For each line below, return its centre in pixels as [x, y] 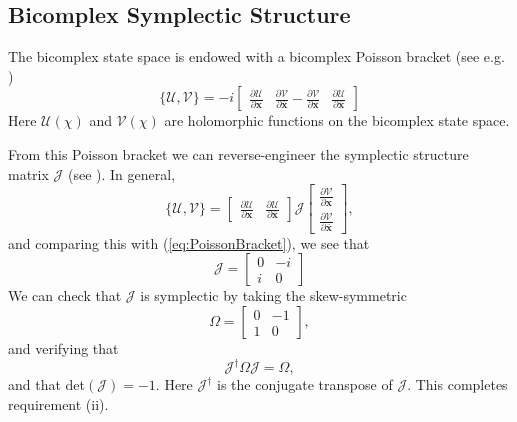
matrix [28, 173]
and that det [47, 384]
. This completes [457, 384]
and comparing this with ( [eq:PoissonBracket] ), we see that [189, 242]
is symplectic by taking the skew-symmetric [273, 295]
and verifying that [63, 348]
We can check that [65, 295]
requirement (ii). [58, 403]
